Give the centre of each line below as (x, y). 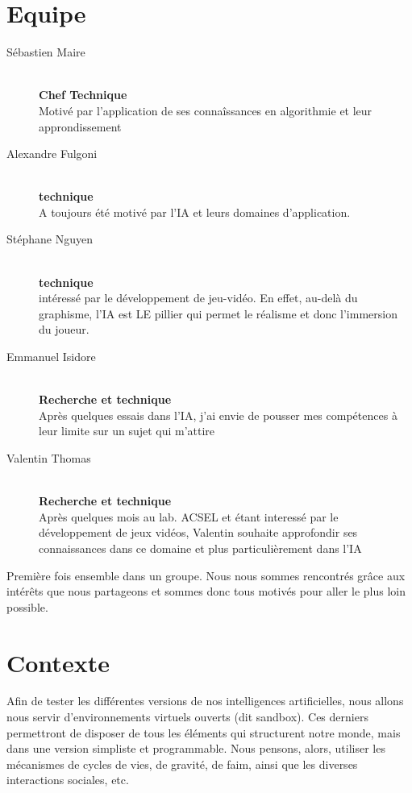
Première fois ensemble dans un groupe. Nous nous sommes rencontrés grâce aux (206, 575)
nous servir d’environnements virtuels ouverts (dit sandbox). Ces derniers (187, 717)
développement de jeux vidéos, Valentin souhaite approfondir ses (198, 532)
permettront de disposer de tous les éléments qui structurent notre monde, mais (204, 732)
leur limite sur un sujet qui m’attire (127, 431)
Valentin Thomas (49, 458)
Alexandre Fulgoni (52, 154)
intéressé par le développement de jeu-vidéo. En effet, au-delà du (198, 298)
